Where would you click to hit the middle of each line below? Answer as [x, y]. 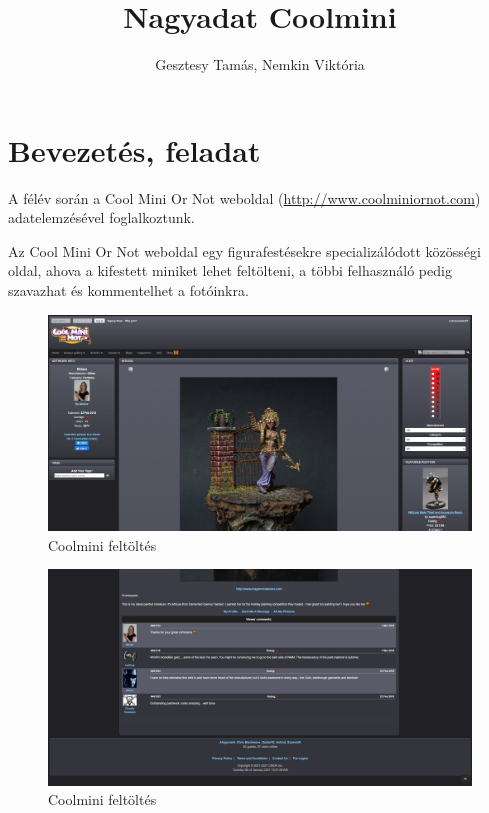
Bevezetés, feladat [134, 149]
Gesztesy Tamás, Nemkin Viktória [260, 64]
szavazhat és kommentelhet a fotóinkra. [128, 290]
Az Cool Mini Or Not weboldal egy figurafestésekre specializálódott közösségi [244, 250]
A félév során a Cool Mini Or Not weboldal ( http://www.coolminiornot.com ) [244, 197]
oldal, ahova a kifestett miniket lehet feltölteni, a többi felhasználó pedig [230, 270]
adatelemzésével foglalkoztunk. [101, 217]
